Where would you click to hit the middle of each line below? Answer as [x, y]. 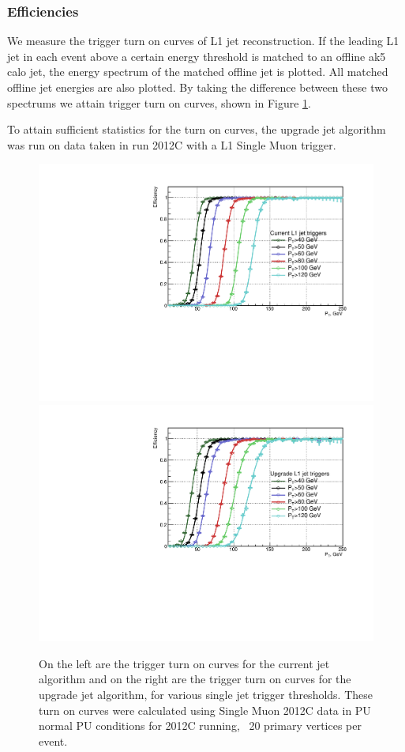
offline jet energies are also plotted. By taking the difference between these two [197, 87]
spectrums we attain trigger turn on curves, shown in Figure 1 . [159, 102]
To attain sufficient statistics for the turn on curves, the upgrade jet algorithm [197, 129]
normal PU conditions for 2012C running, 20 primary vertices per [200, 726]
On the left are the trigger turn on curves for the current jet [184, 663]
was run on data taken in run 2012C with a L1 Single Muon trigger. [172, 144]
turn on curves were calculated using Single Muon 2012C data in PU [205, 710]
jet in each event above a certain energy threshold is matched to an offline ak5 [197, 56]
